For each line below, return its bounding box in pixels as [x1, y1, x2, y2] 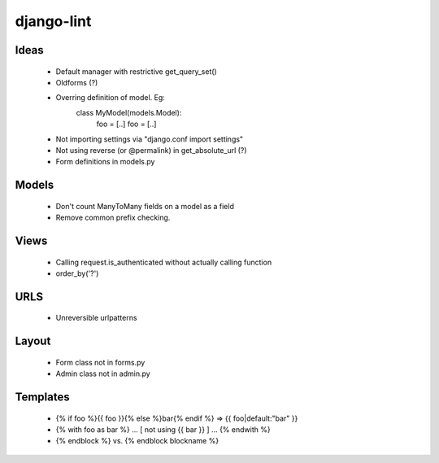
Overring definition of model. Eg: [55, 93, 166, 103]
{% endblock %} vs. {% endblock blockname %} [55, 436, 219, 446]
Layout [15, 334, 51, 348]
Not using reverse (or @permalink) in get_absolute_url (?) [55, 145, 247, 155]
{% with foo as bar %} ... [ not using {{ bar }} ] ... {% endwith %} [55, 424, 272, 435]
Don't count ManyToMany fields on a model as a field [55, 201, 235, 211]
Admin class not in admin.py [55, 369, 150, 378]
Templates [15, 390, 70, 404]
